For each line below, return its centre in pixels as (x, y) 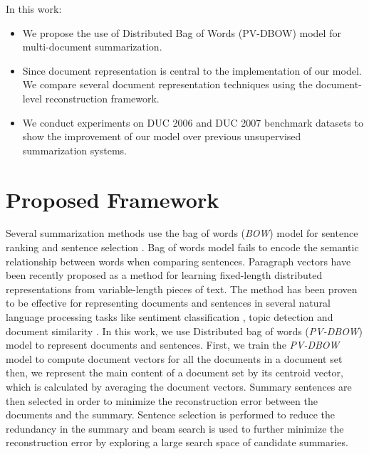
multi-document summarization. (92, 47)
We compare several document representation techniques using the (167, 84)
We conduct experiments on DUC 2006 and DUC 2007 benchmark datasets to (193, 122)
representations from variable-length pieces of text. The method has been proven (182, 289)
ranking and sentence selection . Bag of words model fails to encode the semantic (182, 247)
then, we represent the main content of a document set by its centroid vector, (175, 373)
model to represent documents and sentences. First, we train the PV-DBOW (173, 345)
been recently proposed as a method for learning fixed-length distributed (164, 275)
